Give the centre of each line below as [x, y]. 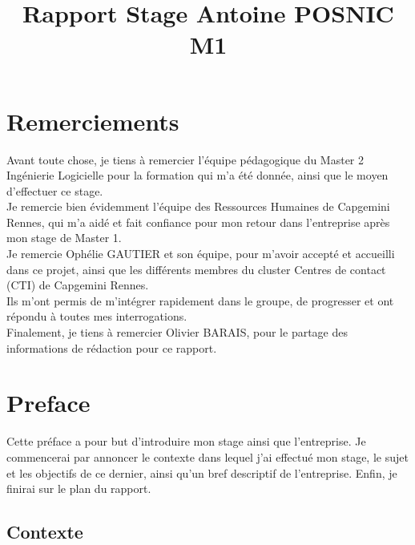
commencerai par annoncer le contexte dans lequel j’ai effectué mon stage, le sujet [207, 456]
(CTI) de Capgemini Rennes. [78, 285]
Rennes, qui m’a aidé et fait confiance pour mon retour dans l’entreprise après [198, 222]
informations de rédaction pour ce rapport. [112, 347]
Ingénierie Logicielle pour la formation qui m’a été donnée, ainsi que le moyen [197, 175]
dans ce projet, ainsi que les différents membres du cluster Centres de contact [196, 269]
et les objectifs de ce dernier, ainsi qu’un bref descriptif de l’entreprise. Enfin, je [202, 472]
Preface [48, 403]
